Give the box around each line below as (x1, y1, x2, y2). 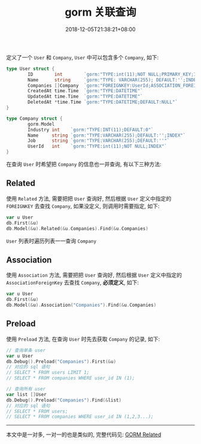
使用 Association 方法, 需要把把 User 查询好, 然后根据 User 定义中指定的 (6, 271, 182, 279)
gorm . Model (28, 121, 55, 127)
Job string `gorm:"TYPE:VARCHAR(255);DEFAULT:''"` (28, 138, 170, 144)
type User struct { (6, 65, 55, 72)
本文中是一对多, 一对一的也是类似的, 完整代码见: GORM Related (6, 431, 162, 438)
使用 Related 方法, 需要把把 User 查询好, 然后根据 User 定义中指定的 (6, 195, 172, 202)
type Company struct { (6, 115, 63, 122)
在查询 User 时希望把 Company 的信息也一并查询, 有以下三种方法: (6, 161, 162, 168)
